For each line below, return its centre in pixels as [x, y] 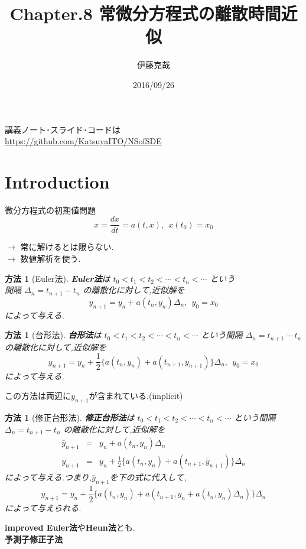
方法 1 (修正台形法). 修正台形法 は [70, 417]
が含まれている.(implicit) [136, 396]
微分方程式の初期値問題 [50, 209]
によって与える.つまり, [48, 477]
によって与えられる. [43, 507]
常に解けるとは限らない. [67, 247]
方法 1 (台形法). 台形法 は [53, 335]
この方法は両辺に [38, 396]
